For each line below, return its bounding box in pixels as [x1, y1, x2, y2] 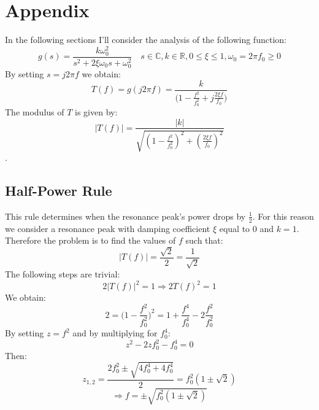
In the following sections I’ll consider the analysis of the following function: [5, 33, 286, 46]
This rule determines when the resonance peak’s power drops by [5, 209, 246, 222]
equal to [219, 222, 250, 234]
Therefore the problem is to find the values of [5, 234, 176, 247]
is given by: [75, 105, 118, 118]
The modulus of [5, 105, 64, 118]
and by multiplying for [72, 327, 158, 339]
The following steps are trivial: [5, 268, 120, 280]
